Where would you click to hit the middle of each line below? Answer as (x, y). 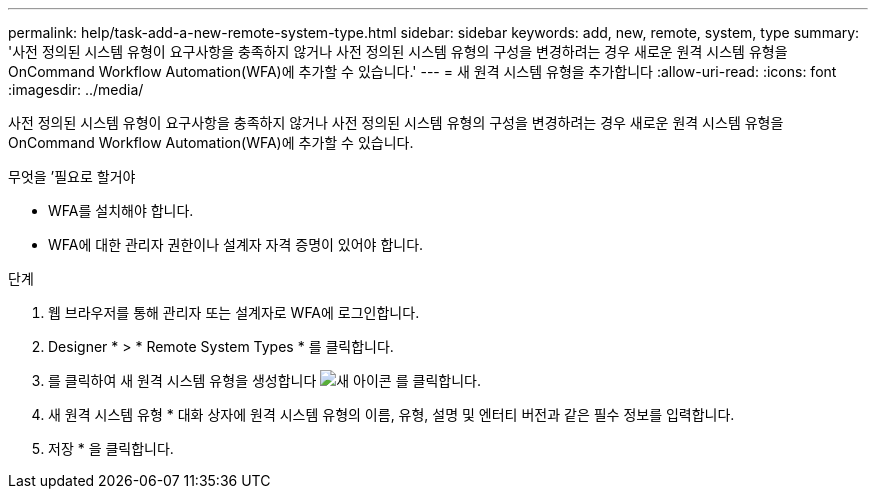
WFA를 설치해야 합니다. (121, 210)
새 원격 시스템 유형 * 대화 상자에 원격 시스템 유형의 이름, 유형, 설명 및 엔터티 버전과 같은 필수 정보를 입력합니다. (391, 414)
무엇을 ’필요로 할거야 (72, 176)
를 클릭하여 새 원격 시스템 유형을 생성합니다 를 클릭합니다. (264, 380)
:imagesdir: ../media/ (76, 89)
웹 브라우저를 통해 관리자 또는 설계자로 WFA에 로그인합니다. (234, 312)
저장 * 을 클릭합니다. (111, 448)
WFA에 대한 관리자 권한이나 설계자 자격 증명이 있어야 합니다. (236, 244)
